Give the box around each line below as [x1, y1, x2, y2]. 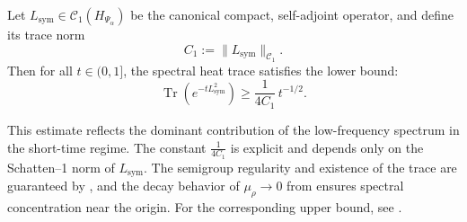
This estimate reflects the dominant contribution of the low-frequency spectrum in [7, 120, 460, 138]
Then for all [7, 60, 73, 79]
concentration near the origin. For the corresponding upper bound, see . [7, 197, 402, 216]
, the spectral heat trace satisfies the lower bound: [123, 60, 399, 79]
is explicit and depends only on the [230, 138, 424, 156]
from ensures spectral [286, 176, 404, 195]
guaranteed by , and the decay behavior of [7, 176, 240, 195]
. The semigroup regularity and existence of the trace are [144, 157, 457, 176]
